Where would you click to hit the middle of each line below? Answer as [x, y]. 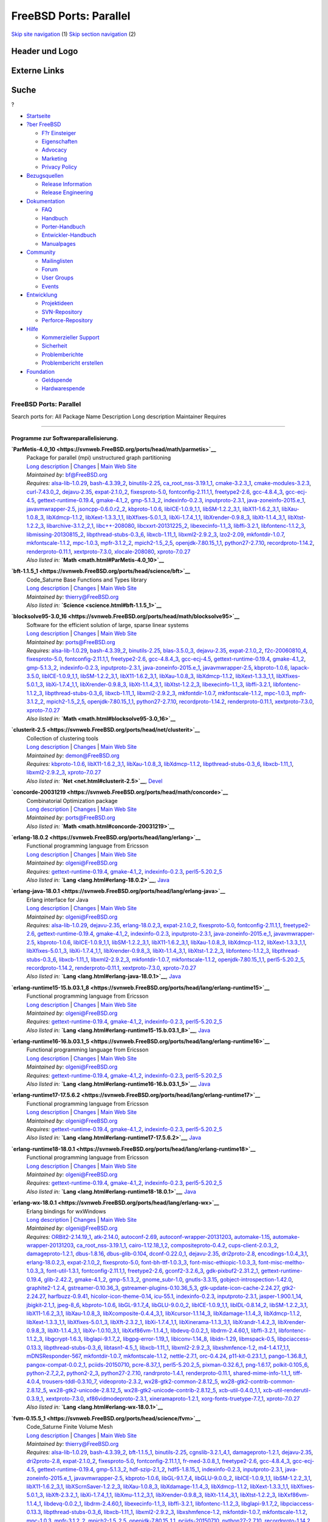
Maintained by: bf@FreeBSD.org [67, 475]
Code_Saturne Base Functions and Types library [87, 580]
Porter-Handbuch [63, 226]
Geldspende [57, 380]
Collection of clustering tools [62, 738]
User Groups [58, 278]
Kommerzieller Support [70, 337]
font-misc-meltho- [282, 1262]
